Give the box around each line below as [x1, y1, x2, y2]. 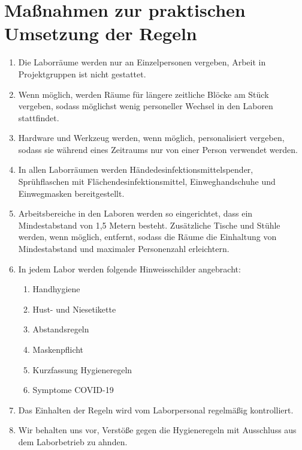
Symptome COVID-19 [32, 383, 114, 396]
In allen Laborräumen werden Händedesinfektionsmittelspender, [18, 163, 253, 176]
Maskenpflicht [32, 343, 84, 355]
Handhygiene [32, 283, 80, 295]
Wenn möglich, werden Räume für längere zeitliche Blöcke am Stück [18, 88, 269, 100]
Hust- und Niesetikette [32, 302, 116, 315]
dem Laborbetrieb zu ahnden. [18, 435, 128, 448]
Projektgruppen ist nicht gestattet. [18, 67, 146, 80]
